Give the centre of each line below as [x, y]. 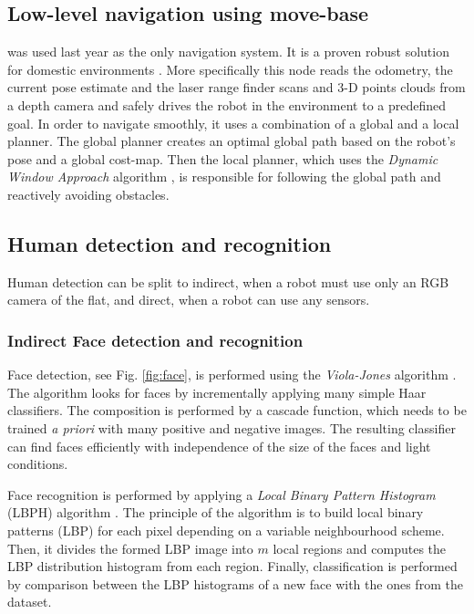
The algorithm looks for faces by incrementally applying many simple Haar [217, 392]
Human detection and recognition [170, 243]
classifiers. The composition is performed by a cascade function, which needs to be [237, 410]
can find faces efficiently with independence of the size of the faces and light [219, 446]
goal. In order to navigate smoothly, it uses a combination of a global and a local [233, 123]
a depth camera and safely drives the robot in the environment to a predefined [227, 104]
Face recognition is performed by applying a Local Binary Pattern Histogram [222, 494]
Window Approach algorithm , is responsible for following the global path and [224, 177]
